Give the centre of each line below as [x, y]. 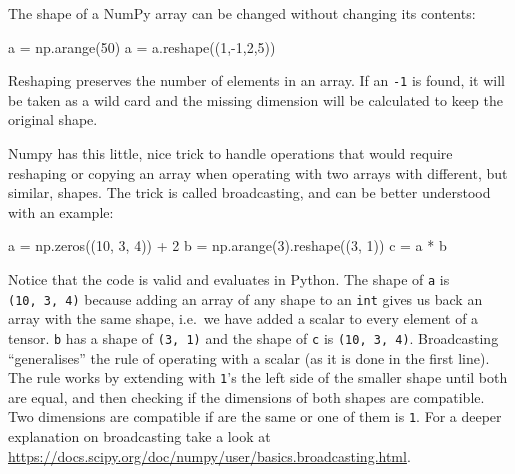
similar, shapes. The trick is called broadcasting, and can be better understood [249, 192]
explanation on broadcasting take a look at [139, 436]
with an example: [61, 211]
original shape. [53, 119]
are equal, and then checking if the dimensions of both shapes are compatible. [246, 396]
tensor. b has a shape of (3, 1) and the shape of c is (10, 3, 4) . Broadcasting [253, 337]
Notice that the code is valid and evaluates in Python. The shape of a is [229, 279]
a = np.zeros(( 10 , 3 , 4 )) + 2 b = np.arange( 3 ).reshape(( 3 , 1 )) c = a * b [227, 245]
